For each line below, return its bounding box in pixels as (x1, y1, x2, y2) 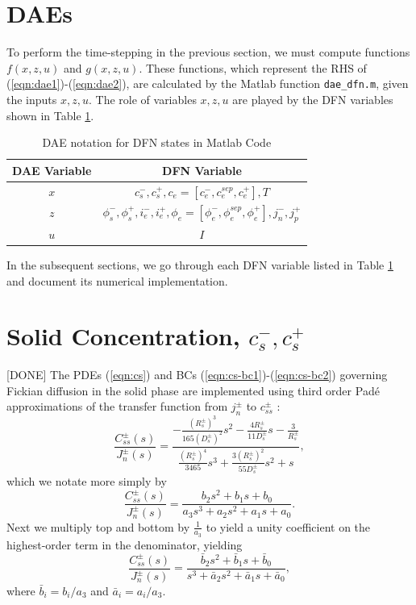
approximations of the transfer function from (6, 398, 228, 415)
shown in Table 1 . (6, 106, 94, 123)
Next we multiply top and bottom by (6, 518, 190, 535)
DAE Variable (12, 161, 92, 178)
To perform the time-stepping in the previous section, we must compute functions (6, 44, 410, 60)
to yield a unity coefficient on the (206, 518, 371, 535)
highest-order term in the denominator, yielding (6, 536, 243, 553)
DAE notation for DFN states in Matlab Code (42, 134, 272, 151)
